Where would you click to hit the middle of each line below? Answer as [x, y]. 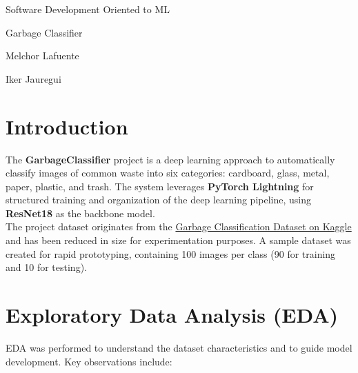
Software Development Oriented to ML [88, 9]
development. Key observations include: [89, 361]
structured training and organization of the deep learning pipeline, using [158, 200]
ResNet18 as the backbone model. [80, 213]
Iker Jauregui [33, 78]
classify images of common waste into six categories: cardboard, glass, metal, [168, 173]
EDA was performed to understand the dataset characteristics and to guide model [179, 347]
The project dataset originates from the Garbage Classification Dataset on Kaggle [179, 226]
